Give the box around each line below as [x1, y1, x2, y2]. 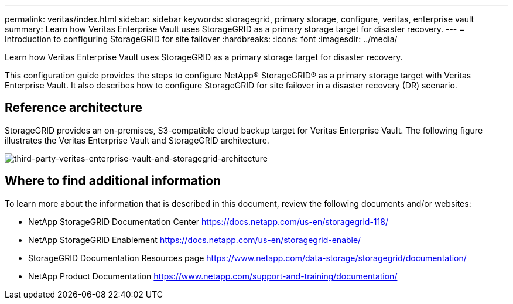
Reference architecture [5, 100, 142, 115]
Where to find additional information [5, 173, 221, 189]
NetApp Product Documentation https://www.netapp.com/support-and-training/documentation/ [28, 271, 398, 281]
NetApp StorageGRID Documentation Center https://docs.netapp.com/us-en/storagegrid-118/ [28, 216, 388, 227]
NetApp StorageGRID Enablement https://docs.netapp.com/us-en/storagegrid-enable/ [28, 234, 361, 245]
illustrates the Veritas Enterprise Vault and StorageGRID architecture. [5, 135, 269, 145]
